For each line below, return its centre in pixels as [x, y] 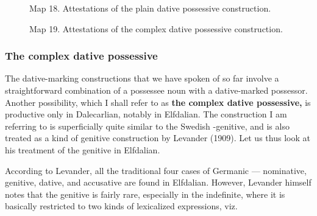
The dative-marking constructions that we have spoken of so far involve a [142, 78]
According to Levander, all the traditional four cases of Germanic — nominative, [156, 170]
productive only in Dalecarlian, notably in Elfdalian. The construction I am [146, 114]
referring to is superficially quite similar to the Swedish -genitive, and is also [147, 126]
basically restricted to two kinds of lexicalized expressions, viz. [121, 206]
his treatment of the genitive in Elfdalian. [83, 149]
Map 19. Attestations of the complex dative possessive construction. [156, 28]
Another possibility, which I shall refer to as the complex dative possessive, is [158, 102]
